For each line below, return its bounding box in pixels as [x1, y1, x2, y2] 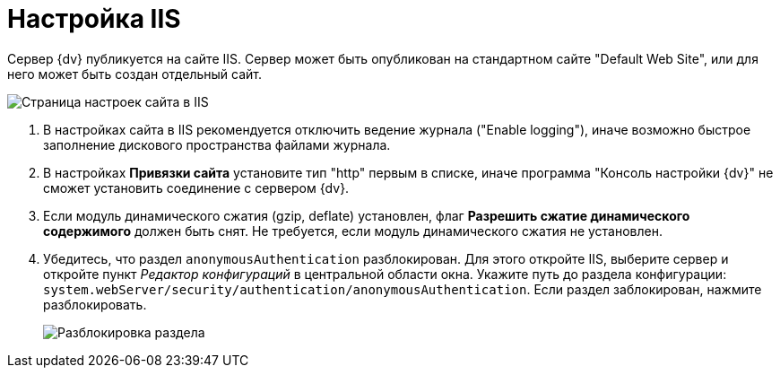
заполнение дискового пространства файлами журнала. [43, 136, 391, 153]
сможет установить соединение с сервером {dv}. [43, 179, 350, 196]
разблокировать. [43, 296, 147, 312]
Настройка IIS [7, 4, 181, 34]
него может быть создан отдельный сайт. [7, 65, 263, 82]
